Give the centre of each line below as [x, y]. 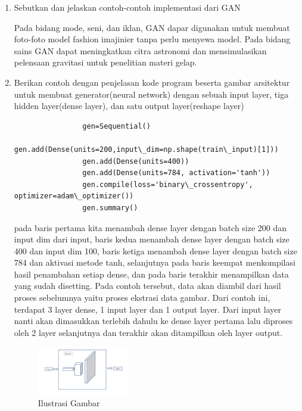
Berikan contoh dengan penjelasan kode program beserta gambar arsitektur [152, 82]
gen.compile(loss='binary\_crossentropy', [168, 184]
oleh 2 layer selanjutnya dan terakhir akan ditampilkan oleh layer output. [148, 332]
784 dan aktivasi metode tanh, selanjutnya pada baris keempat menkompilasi [155, 262]
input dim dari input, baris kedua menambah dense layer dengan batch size [152, 239]
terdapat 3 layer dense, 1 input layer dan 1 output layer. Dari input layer [147, 309]
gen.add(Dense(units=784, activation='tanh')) [176, 173]
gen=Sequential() [116, 126]
